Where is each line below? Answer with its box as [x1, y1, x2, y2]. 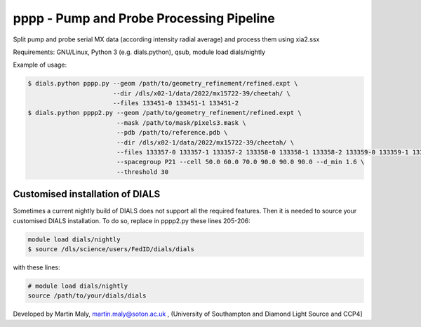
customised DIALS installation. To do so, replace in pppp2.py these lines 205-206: [13, 216, 250, 225]
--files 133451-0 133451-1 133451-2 [112, 99, 239, 107]
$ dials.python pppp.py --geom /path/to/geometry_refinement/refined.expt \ [27, 79, 298, 88]
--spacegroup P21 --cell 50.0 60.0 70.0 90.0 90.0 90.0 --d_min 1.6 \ [116, 158, 365, 166]
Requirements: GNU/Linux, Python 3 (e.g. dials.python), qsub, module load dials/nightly [13, 48, 266, 56]
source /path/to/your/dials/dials [27, 292, 147, 300]
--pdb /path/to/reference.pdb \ [116, 128, 228, 137]
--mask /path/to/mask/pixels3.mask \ [116, 119, 246, 126]
